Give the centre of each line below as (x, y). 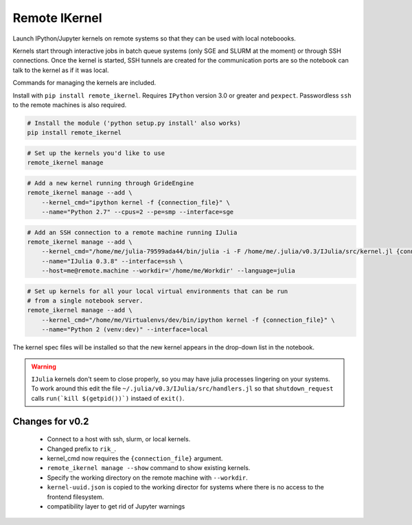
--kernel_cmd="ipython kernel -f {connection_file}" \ (136, 202)
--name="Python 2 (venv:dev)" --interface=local (125, 330)
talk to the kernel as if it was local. (61, 70)
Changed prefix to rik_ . (82, 449)
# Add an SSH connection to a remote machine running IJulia (132, 232)
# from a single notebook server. (85, 301)
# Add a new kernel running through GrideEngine (111, 183)
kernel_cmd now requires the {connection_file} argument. (135, 458)
